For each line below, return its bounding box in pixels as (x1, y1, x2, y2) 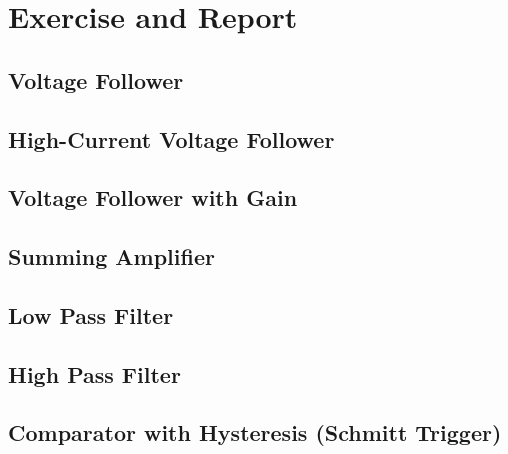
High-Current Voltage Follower (8, 123, 335, 154)
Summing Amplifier (8, 241, 215, 272)
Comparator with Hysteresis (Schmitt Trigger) (8, 417, 502, 448)
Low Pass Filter (8, 299, 174, 330)
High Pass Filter (8, 358, 181, 389)
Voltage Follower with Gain (8, 182, 298, 213)
